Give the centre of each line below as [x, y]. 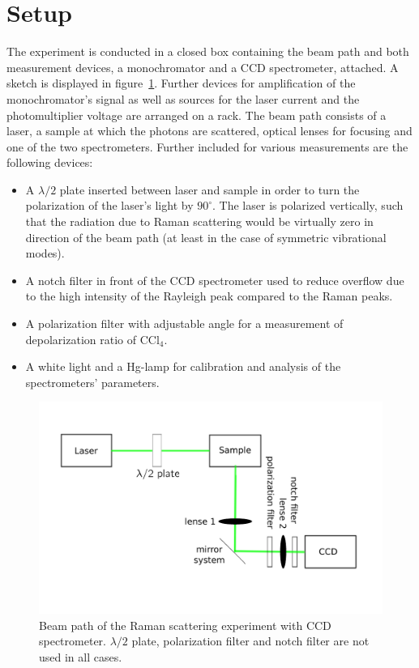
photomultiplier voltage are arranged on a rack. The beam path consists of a [197, 115]
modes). [45, 253]
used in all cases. [81, 656]
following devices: [50, 162]
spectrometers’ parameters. [92, 382]
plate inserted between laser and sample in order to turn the [209, 189]
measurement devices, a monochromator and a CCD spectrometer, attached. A [203, 67]
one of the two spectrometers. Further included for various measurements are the [207, 146]
